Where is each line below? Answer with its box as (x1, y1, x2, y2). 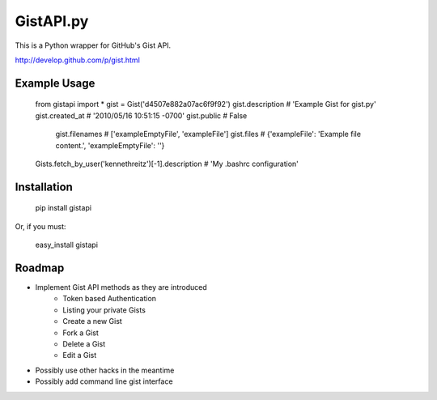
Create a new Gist (62, 317, 123, 326)
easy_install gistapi (35, 240, 99, 250)
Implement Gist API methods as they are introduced (35, 283, 207, 291)
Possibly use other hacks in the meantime (35, 365, 175, 375)
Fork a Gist (62, 328, 99, 338)
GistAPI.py (15, 12, 89, 30)
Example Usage (15, 76, 95, 90)
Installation (15, 180, 73, 194)
